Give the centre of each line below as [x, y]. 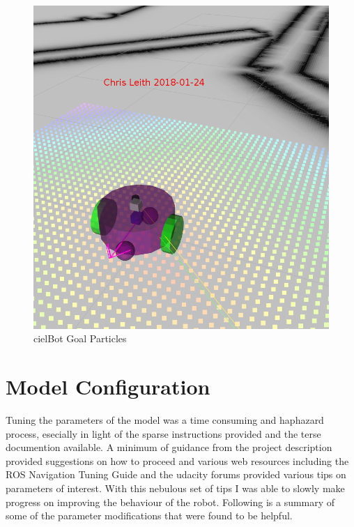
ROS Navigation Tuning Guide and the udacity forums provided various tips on [176, 474]
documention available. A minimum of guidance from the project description [169, 447]
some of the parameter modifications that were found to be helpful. [149, 515]
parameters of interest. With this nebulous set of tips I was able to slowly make [175, 488]
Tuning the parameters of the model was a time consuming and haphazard [165, 420]
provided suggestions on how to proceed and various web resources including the [177, 460]
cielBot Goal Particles [80, 338]
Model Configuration [108, 387]
